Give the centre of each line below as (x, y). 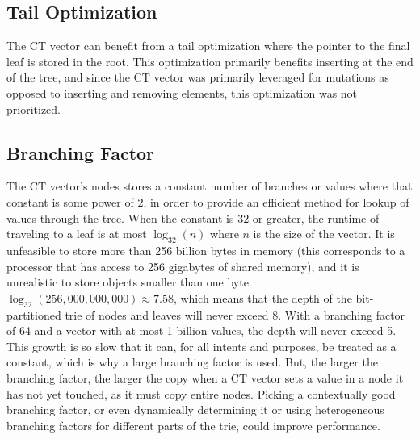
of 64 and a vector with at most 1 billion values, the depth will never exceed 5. (202, 330)
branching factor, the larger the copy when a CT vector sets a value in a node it (205, 377)
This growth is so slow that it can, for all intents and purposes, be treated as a (202, 346)
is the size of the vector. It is (324, 234)
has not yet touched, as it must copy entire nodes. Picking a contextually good (201, 393)
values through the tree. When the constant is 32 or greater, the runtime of (193, 217)
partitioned (34, 314)
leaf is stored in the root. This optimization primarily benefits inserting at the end (210, 61)
